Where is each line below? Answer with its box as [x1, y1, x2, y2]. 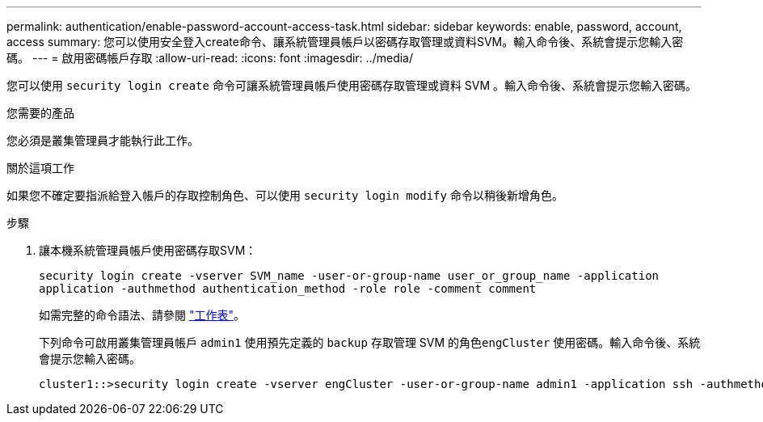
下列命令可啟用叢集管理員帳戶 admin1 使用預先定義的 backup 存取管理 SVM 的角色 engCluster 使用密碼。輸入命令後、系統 [39, 335, 701, 349]
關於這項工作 [6, 161, 74, 175]
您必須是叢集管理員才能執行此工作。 [6, 133, 199, 147]
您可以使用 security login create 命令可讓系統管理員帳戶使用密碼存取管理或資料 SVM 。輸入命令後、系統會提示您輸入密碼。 [6, 78, 698, 92]
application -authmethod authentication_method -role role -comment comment [39, 282, 537, 295]
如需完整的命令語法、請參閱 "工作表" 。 [39, 308, 245, 322]
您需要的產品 [6, 106, 74, 120]
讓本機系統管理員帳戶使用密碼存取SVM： [39, 243, 257, 257]
